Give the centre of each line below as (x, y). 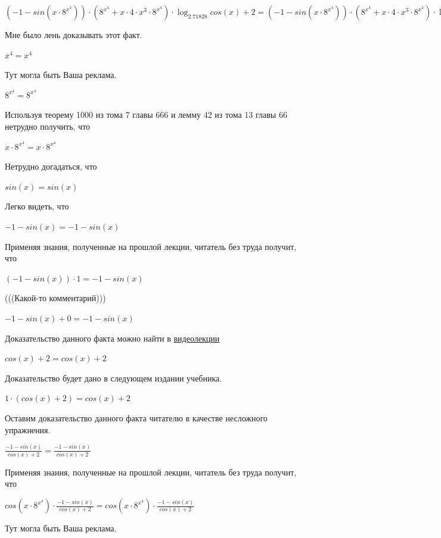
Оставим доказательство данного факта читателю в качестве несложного (136, 417)
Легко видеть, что (37, 206)
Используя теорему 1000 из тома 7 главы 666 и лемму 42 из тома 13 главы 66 (146, 115)
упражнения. (28, 429)
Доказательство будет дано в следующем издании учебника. (114, 378)
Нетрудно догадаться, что (51, 166)
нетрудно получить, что (48, 126)
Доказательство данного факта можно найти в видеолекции (112, 338)
